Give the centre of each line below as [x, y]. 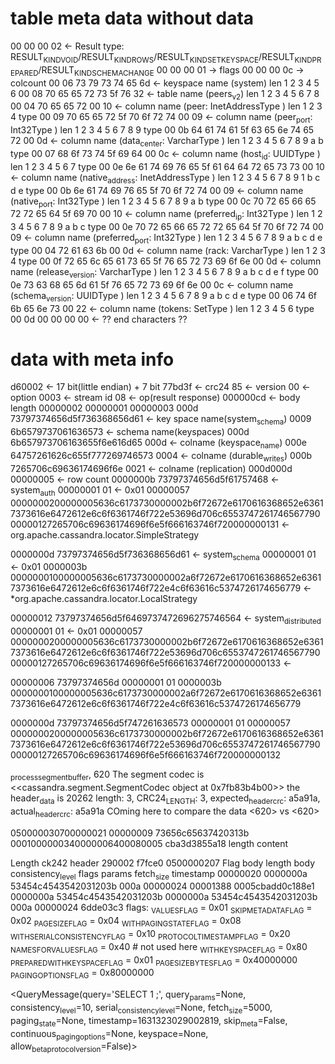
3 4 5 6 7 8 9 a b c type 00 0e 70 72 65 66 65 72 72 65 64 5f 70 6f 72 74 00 [167, 227]
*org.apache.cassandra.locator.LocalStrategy [104, 599]
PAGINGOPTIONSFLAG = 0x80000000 [82, 974]
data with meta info [92, 359]
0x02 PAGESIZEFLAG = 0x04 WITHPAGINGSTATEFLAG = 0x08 [126, 922]
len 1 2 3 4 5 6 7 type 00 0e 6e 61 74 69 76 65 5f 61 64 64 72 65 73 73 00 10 [167, 166]
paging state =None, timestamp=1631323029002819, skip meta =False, [149, 1021]
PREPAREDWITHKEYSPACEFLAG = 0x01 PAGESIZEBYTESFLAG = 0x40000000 [154, 960]
